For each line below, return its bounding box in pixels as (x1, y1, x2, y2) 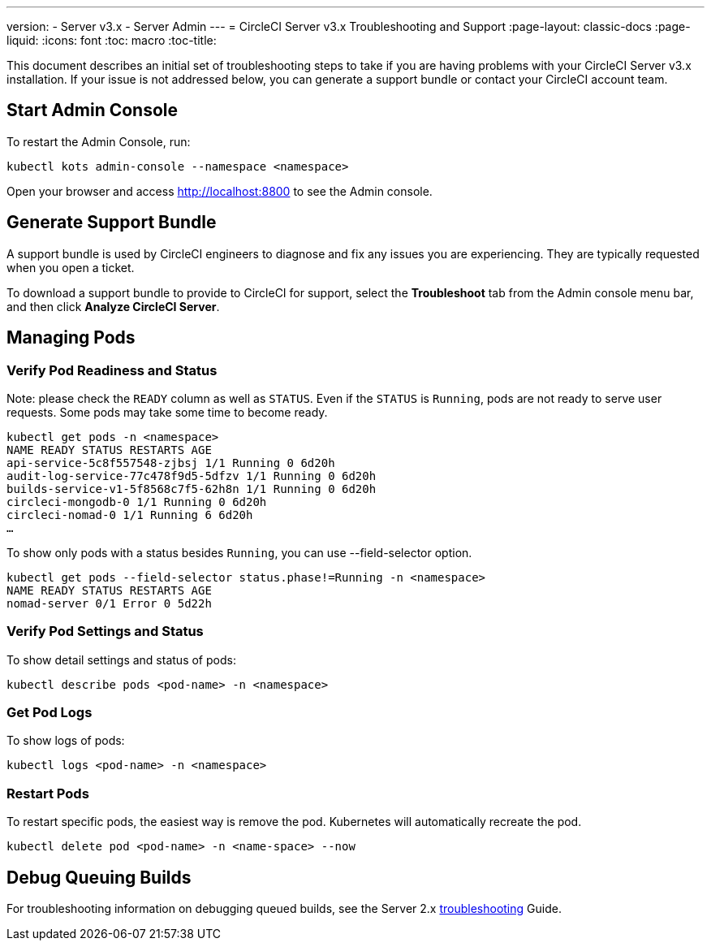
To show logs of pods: (6, 733, 125, 748)
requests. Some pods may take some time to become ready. (6, 404, 328, 419)
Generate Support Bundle (6, 212, 217, 233)
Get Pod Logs (6, 704, 93, 721)
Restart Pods (6, 785, 89, 802)
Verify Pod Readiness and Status (6, 361, 218, 378)
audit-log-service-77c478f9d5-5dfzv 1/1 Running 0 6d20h (6, 469, 377, 482)
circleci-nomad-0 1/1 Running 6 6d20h (6, 508, 253, 521)
